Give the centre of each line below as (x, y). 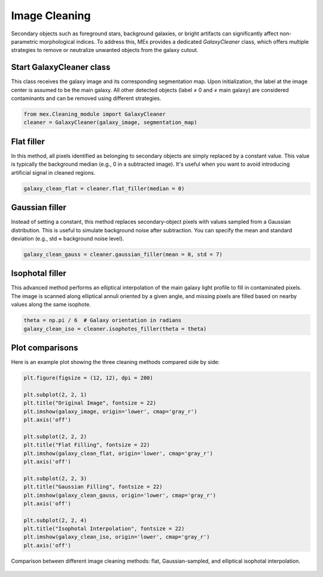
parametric (25, 41)
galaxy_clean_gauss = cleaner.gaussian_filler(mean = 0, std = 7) (123, 254)
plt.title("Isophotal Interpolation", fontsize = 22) (104, 529)
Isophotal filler (39, 273)
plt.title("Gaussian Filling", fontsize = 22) (93, 487)
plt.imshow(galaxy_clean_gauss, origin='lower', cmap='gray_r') (120, 495)
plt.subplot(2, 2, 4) (55, 520)
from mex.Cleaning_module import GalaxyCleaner (95, 114)
